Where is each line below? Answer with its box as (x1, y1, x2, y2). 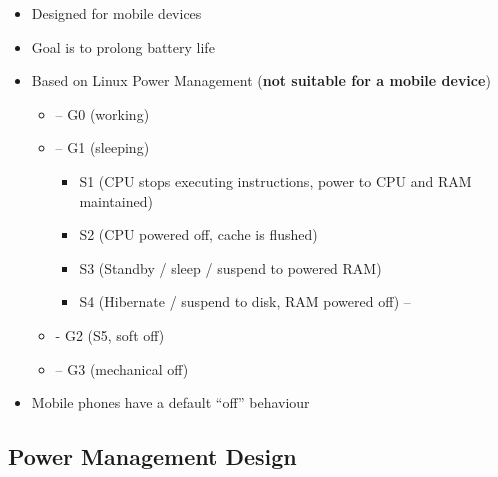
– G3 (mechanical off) (55, 358, 189, 379)
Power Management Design (8, 441, 297, 472)
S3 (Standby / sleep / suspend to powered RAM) (79, 257, 382, 278)
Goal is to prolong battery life (31, 36, 215, 57)
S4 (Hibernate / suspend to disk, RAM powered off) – (79, 291, 411, 312)
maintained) (79, 190, 153, 211)
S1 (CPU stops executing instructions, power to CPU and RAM (79, 170, 472, 191)
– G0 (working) (55, 103, 150, 124)
